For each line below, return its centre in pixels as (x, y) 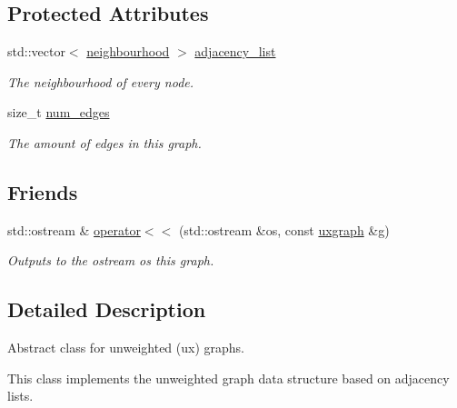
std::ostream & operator (74, 229)
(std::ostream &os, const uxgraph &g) (284, 229)
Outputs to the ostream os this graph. (111, 260)
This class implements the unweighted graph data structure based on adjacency (228, 378)
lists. (20, 396)
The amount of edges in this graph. (104, 142)
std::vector (36, 51)
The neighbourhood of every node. (101, 81)
